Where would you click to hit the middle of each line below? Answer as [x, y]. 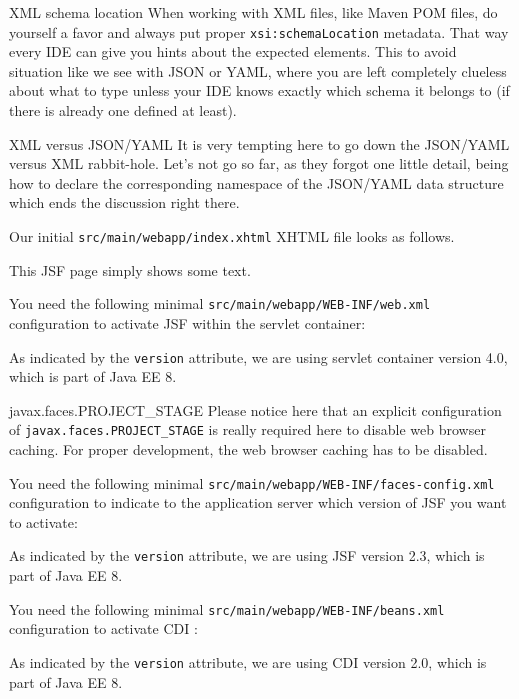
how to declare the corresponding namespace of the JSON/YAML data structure [256, 182]
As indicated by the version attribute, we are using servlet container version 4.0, [258, 356]
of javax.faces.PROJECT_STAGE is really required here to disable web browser [247, 429]
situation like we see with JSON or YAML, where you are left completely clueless [258, 70]
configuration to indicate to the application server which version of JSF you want [258, 502]
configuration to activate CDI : [103, 628]
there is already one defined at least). [123, 110]
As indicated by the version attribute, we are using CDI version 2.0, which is [248, 661]
